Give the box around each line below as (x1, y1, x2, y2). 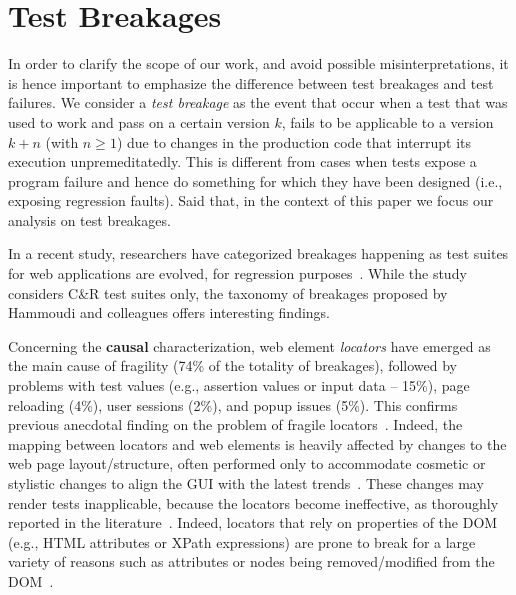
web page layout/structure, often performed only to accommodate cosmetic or (8, 453, 486, 474)
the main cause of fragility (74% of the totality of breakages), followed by (8, 355, 458, 376)
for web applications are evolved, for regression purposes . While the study (8, 263, 467, 284)
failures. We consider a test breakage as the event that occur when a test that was (8, 92, 508, 113)
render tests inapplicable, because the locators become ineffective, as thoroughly (8, 492, 499, 513)
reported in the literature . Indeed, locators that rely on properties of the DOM (8, 512, 498, 533)
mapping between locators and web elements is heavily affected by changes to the (8, 433, 507, 454)
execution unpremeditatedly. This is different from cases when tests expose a (8, 151, 477, 172)
